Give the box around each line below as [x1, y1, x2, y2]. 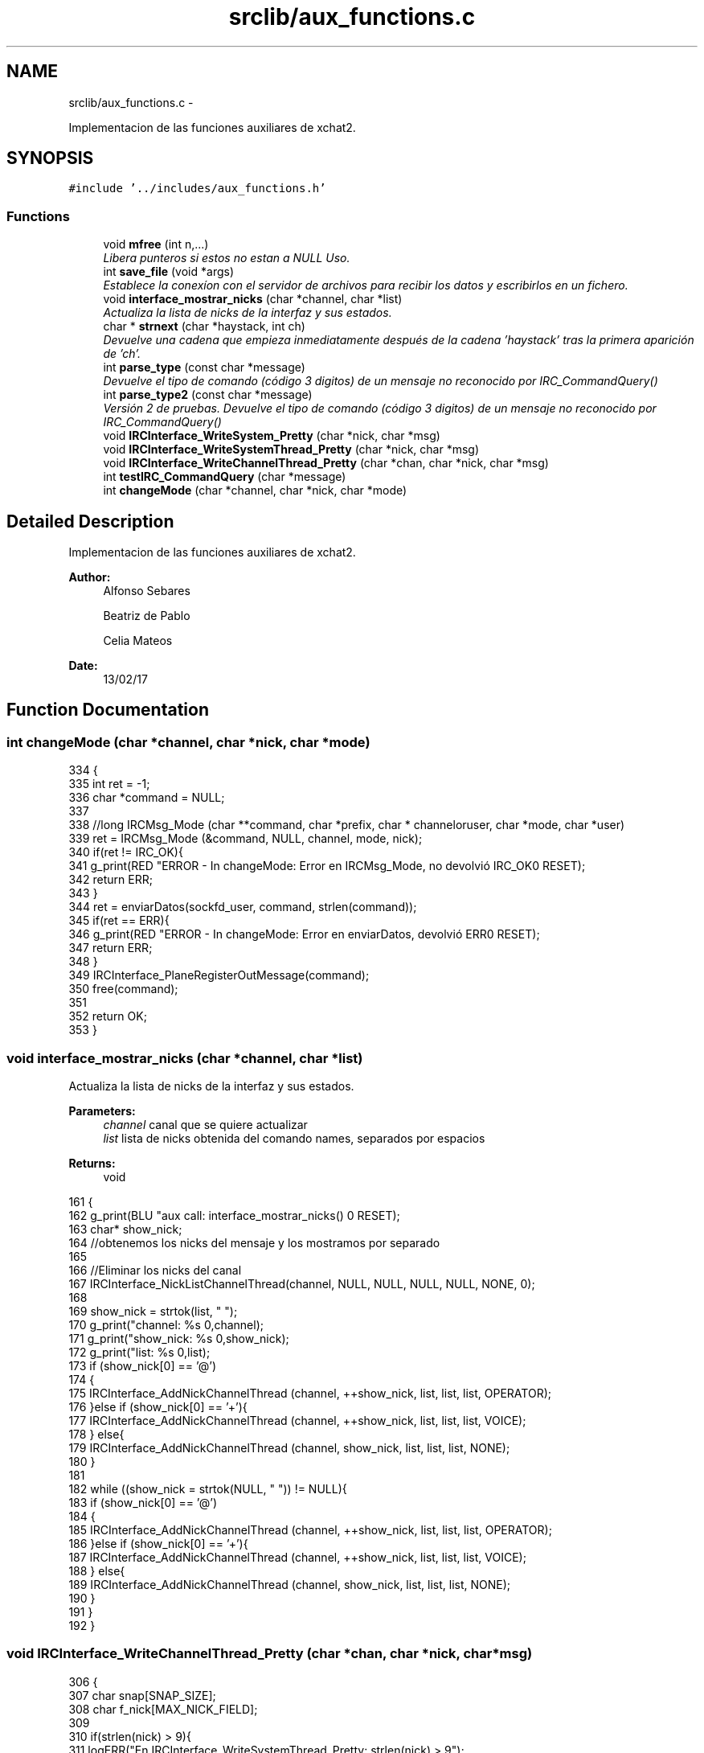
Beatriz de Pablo [103, 609, 190, 623]
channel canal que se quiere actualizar [103, 1118, 308, 1131]
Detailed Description [6, 511, 174, 532]
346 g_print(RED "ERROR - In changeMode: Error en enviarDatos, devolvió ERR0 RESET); [68, 927, 540, 942]
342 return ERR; [68, 872, 153, 887]
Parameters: [68, 1104, 136, 1118]
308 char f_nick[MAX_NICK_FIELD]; [68, 1702, 258, 1716]
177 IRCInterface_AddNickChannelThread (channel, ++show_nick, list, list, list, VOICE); [68, 1414, 526, 1427]
